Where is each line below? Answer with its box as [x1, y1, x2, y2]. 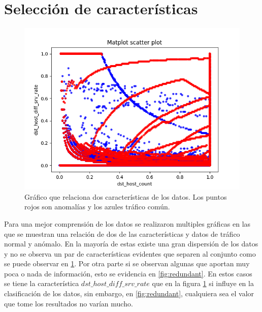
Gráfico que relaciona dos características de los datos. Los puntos [24, 191, 227, 202]
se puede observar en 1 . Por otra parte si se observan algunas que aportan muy [4, 258, 250, 269]
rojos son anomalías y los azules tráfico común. [24, 201, 170, 212]
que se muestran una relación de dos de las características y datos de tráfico [4, 228, 240, 239]
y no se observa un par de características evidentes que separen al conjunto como [4, 248, 256, 259]
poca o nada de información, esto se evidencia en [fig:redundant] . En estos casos [4, 268, 252, 278]
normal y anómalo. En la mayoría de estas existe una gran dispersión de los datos [4, 238, 258, 249]
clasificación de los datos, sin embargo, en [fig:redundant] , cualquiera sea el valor [4, 288, 254, 299]
